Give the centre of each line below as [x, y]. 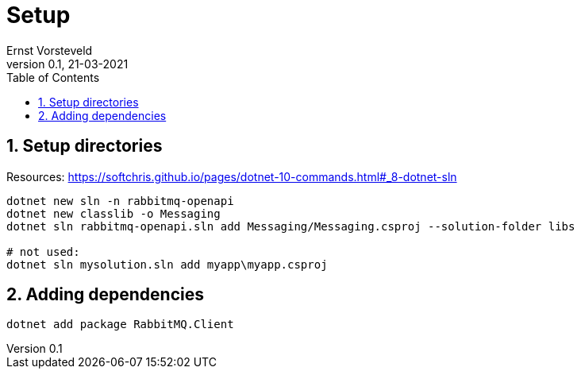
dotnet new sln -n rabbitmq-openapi [120, 201]
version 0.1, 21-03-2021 [67, 64]
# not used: [43, 251]
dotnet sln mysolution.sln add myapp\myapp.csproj [167, 264]
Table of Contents [53, 77]
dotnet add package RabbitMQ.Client [120, 325]
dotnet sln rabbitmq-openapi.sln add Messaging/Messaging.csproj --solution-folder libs [291, 226]
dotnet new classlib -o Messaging [114, 213]
